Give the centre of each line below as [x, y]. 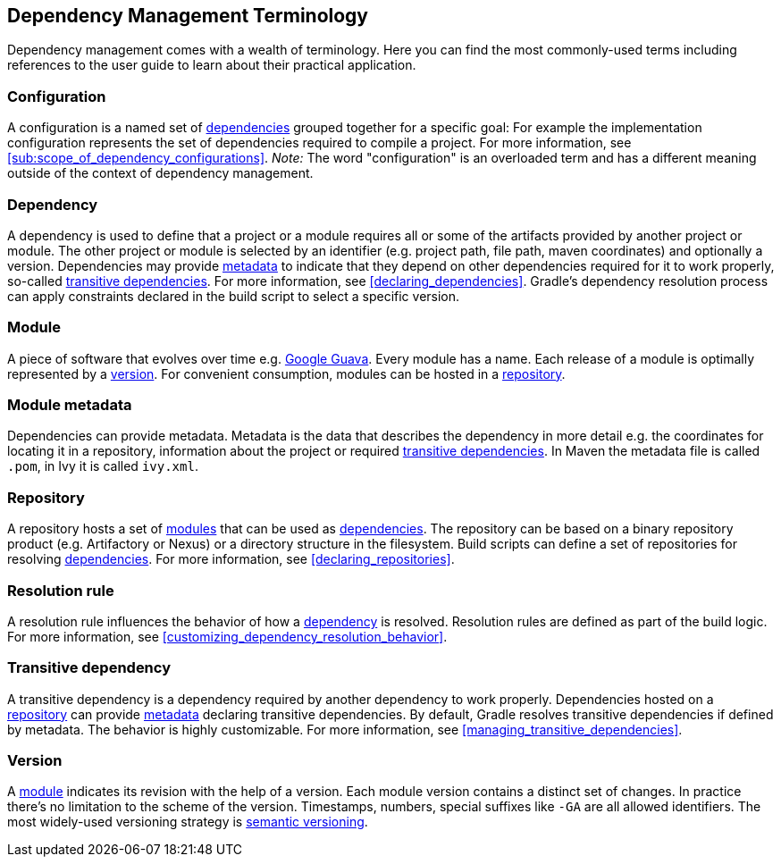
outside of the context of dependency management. [160, 173]
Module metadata [70, 405]
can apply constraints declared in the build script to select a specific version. [234, 296]
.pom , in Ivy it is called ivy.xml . [103, 466]
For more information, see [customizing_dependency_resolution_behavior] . [227, 636]
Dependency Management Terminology [188, 16]
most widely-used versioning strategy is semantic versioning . [188, 822]
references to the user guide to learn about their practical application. [212, 65]
